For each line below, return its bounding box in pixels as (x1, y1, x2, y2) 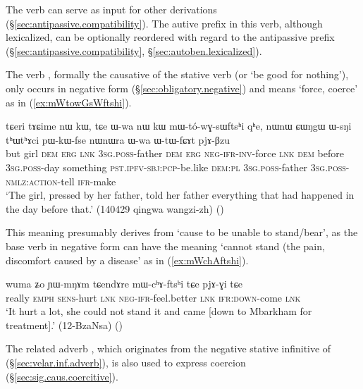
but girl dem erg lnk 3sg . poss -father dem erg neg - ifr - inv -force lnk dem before (6, 146, 344, 161)
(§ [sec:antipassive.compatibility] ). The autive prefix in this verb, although (6, 16, 323, 30)
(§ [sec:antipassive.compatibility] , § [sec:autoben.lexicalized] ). (6, 43, 262, 58)
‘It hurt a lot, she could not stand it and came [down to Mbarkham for (6, 304, 312, 319)
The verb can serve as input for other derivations (6, 2, 217, 16)
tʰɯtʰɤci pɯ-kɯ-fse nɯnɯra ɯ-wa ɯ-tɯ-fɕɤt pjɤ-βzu (6, 132, 230, 147)
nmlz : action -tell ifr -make (6, 173, 116, 188)
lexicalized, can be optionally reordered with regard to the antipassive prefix (6, 30, 335, 44)
